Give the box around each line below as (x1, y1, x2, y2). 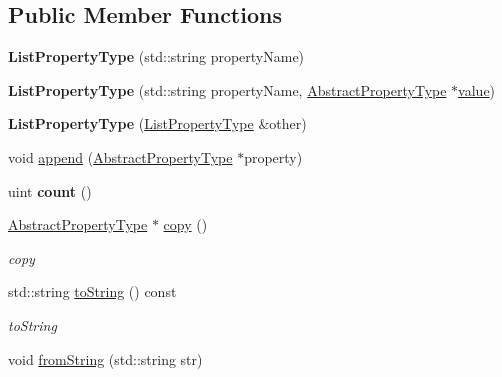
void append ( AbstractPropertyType (8, 146, 233, 167)
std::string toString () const (8, 281, 177, 302)
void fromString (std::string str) (8, 348, 203, 369)
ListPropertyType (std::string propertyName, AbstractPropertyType (8, 79, 447, 100)
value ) (458, 79, 496, 100)
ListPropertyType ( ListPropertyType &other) (8, 113, 307, 134)
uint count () (8, 180, 92, 201)
